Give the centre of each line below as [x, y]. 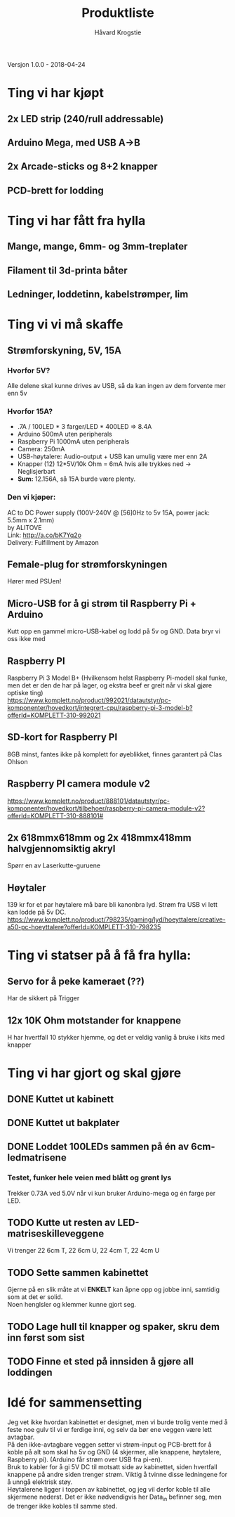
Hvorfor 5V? [29, 370]
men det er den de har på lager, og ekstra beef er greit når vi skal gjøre [110, 685]
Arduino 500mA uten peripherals [65, 434]
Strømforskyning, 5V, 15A [64, 350]
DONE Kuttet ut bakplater [63, 1123]
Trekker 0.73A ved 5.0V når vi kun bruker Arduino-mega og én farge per [112, 1193]
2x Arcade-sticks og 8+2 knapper [82, 167]
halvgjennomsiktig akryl [61, 848]
